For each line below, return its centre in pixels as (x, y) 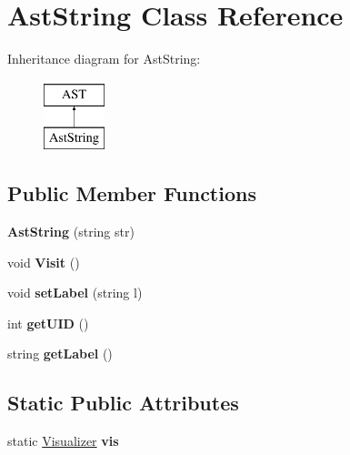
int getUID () (48, 323)
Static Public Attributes (123, 403)
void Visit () (44, 262)
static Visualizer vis (63, 441)
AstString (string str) (71, 232)
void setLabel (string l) (75, 293)
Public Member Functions (132, 193)
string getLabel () (60, 354)
